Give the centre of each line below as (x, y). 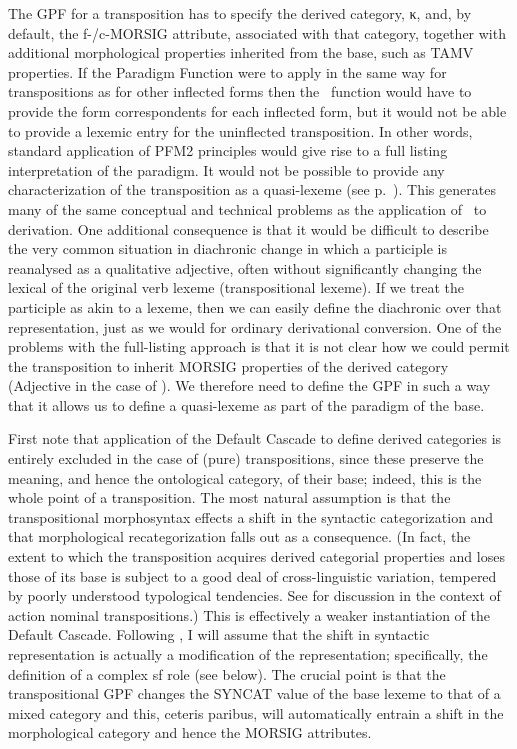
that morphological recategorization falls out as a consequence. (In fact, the (239, 536)
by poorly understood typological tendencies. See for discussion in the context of (254, 595)
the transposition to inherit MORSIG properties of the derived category (228, 365)
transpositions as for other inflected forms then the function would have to (240, 91)
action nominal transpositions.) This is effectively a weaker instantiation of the (249, 614)
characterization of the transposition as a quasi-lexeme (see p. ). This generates (252, 189)
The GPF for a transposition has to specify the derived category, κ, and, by (240, 13)
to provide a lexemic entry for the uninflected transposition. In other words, (240, 130)
